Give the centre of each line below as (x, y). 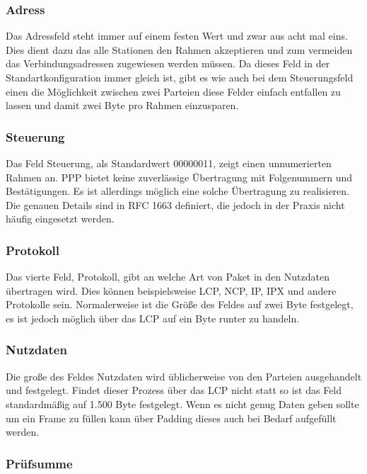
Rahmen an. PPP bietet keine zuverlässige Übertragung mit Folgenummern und (179, 177)
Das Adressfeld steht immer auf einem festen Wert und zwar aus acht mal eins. (177, 36)
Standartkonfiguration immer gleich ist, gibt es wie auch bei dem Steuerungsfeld (180, 77)
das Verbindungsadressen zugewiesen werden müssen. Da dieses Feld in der (168, 63)
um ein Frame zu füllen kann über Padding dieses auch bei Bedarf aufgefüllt (171, 418)
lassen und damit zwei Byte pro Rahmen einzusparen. (122, 105)
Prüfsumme (39, 463)
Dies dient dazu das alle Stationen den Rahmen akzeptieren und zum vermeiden (179, 49)
